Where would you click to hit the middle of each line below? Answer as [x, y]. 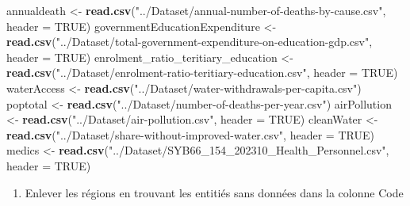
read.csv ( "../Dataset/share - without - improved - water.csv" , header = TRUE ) [190, 134]
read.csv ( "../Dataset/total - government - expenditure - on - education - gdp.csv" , [190, 42]
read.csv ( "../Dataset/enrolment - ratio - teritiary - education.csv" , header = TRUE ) [202, 72]
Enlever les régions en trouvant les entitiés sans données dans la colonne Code [214, 192]
